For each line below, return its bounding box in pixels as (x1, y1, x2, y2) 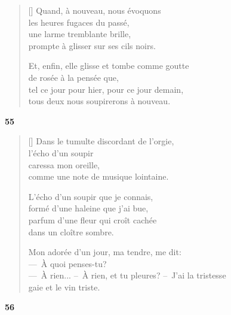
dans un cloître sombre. (28, 225, 114, 238)
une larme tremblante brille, (28, 28, 131, 40)
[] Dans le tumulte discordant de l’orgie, (28, 135, 174, 147)
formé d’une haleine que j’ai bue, (28, 202, 149, 214)
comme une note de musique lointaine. (28, 170, 169, 183)
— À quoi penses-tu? (28, 257, 107, 269)
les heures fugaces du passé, (28, 16, 130, 28)
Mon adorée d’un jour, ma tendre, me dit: (28, 246, 181, 258)
